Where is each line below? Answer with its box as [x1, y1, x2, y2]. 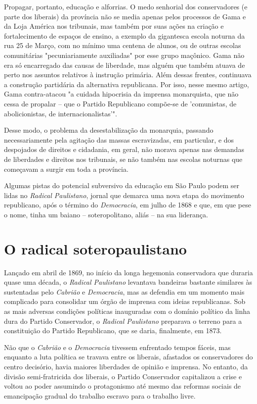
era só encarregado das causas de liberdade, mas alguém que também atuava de [4, 59, 245, 70]
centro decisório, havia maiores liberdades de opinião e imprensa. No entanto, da [4, 361, 248, 371]
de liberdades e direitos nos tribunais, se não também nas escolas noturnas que [4, 153, 243, 164]
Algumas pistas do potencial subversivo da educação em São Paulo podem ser [4, 180, 239, 191]
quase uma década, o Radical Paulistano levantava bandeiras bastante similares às [4, 277, 253, 287]
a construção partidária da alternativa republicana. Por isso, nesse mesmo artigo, [4, 79, 249, 89]
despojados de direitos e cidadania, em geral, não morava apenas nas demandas [4, 144, 244, 154]
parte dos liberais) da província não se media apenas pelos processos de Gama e [4, 11, 246, 21]
